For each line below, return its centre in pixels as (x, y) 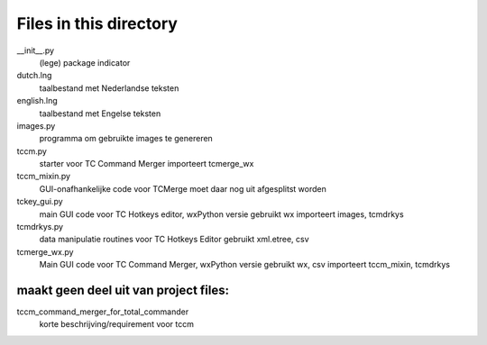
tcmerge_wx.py (45, 251)
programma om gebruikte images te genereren (126, 139)
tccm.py (32, 151)
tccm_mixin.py (44, 177)
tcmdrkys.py (40, 227)
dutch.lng (34, 76)
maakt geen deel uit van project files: (123, 290)
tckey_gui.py (40, 202)
